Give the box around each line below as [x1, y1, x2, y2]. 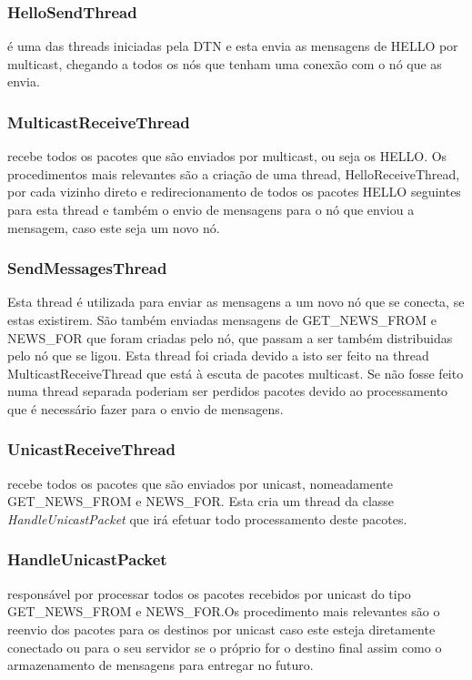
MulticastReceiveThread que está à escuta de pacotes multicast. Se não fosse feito [7, 363, 464, 382]
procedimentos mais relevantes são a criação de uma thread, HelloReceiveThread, [7, 164, 460, 183]
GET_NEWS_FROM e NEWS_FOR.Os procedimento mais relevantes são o [7, 602, 440, 621]
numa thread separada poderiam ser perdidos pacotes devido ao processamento [7, 381, 448, 401]
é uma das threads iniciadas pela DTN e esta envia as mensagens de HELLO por [7, 36, 458, 56]
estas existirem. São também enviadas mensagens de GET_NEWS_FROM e [7, 310, 437, 329]
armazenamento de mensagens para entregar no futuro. [7, 655, 314, 675]
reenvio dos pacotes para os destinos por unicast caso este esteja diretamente [7, 619, 436, 638]
